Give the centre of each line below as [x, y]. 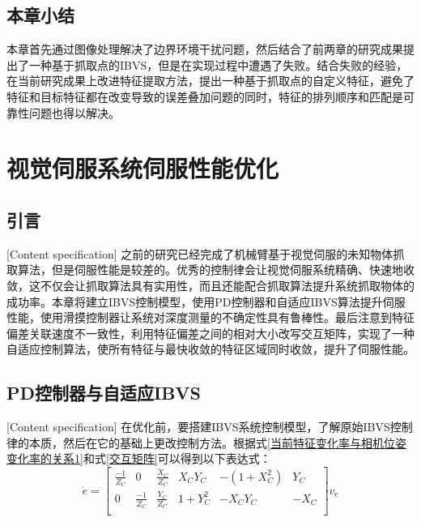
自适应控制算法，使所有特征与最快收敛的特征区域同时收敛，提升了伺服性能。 [210, 349]
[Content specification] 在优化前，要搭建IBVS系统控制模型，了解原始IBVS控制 [210, 427]
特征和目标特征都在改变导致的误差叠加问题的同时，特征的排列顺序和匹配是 [205, 96]
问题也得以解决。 [74, 112]
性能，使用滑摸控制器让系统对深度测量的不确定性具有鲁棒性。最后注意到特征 [210, 317]
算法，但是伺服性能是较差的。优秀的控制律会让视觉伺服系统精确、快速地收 [216, 270]
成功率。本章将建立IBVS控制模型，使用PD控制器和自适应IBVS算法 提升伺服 [206, 301]
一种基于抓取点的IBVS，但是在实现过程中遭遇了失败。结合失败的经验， [218, 64]
